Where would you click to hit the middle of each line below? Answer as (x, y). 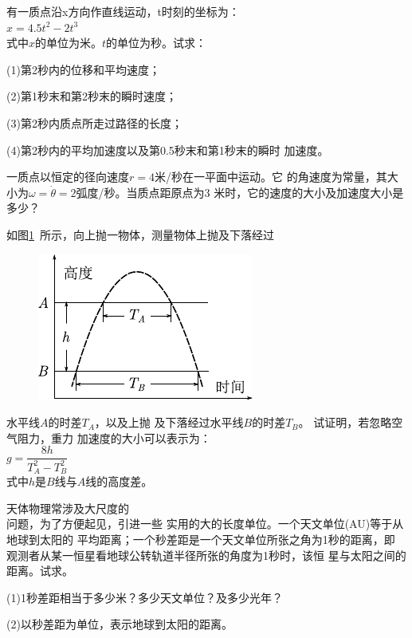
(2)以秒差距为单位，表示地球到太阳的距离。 (120, 624)
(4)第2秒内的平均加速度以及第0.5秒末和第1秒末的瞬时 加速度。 (168, 150)
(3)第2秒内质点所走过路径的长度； (94, 122)
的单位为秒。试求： (157, 43)
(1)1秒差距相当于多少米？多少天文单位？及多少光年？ (145, 597)
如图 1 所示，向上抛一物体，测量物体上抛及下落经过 (140, 234)
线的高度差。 (119, 481)
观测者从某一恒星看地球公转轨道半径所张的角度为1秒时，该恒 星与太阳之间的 (206, 555)
